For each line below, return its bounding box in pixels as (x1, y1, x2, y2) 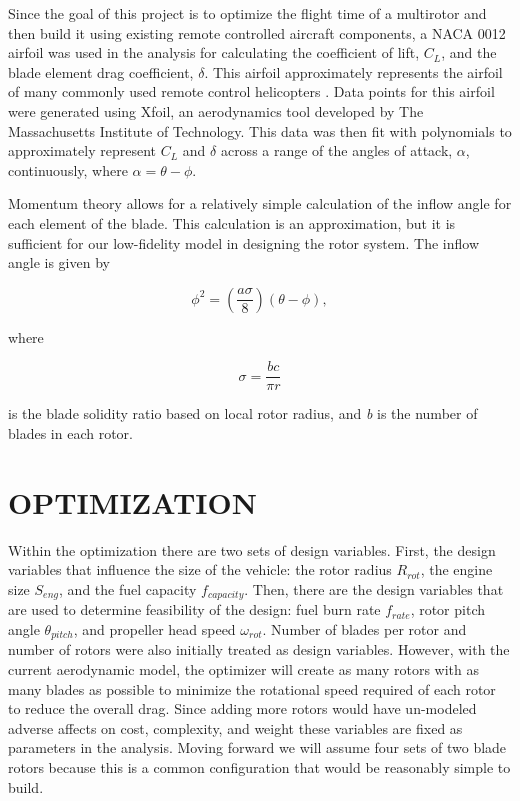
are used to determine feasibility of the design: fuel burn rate (8, 599, 381, 620)
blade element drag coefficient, (8, 61, 194, 82)
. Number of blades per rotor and (262, 618, 467, 639)
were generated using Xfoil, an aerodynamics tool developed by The (8, 100, 424, 121)
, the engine (420, 559, 493, 580)
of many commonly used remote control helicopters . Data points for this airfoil (8, 81, 495, 102)
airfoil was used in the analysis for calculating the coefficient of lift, (8, 42, 420, 63)
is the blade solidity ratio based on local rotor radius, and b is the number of (8, 403, 478, 424)
